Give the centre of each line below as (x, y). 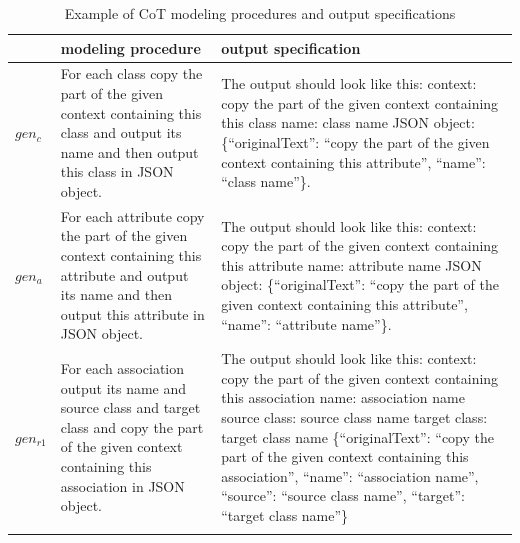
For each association (122, 368)
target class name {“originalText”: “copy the (357, 436)
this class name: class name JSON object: (348, 122)
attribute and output (124, 274)
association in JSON (122, 485)
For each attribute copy (132, 215)
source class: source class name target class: (354, 417)
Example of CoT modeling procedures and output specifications (260, 13)
